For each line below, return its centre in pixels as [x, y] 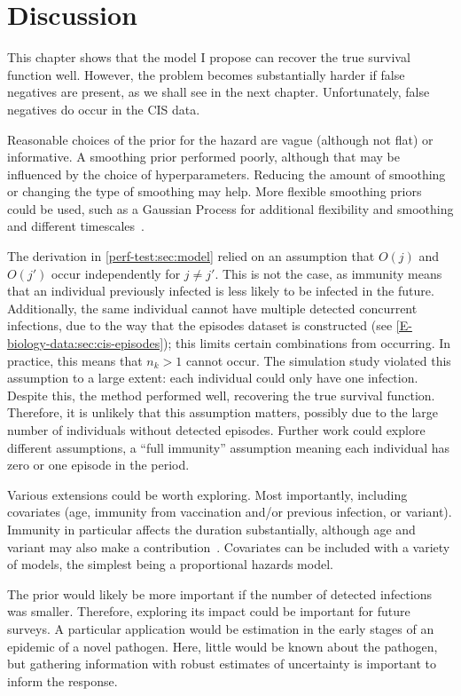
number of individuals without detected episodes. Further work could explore [216, 430]
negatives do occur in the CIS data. [104, 109]
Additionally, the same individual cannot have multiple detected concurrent [212, 308]
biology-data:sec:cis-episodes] [86, 343]
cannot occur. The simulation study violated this [318, 360]
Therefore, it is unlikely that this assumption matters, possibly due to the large [223, 412]
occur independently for [116, 273]
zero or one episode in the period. [98, 465]
